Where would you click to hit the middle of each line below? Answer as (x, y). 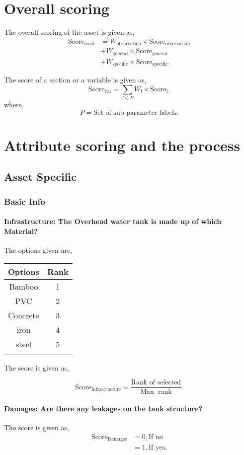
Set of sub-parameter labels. (136, 113)
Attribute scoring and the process (122, 145)
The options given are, (38, 250)
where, (14, 105)
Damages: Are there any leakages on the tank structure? (103, 408)
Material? (21, 231)
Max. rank (156, 392)
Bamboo (24, 286)
